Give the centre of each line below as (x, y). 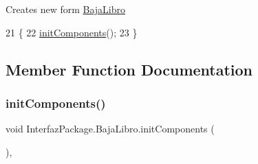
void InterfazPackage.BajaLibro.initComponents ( (110, 129)
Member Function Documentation (129, 69)
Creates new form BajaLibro (66, 9)
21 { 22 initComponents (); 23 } (72, 32)
